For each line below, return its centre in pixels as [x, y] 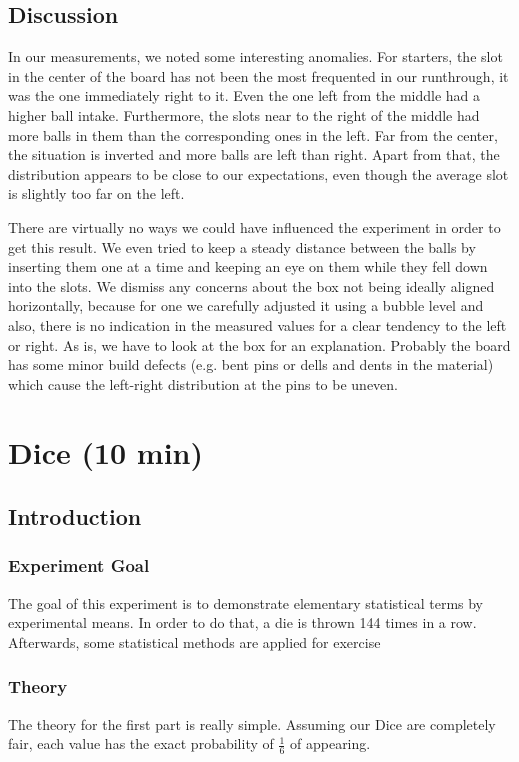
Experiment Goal [79, 565]
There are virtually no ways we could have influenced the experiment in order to [254, 226]
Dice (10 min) [106, 452]
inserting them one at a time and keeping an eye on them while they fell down [248, 266]
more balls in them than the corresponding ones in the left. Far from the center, [253, 134]
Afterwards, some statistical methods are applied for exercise [194, 641]
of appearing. [330, 743]
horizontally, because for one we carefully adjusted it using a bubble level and [246, 305]
